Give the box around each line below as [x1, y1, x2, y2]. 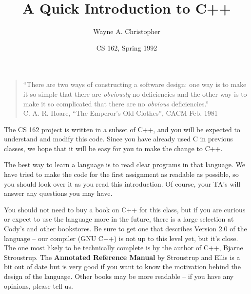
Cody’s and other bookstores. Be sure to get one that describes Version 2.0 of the [4, 224, 247, 234]
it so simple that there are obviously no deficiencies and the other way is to [23, 88, 247, 99]
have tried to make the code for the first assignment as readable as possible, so [4, 169, 239, 179]
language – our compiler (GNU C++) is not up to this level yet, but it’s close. [4, 233, 238, 243]
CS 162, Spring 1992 [96, 42, 157, 52]
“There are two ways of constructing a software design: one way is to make [23, 79, 247, 89]
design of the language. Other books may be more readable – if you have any [4, 271, 234, 281]
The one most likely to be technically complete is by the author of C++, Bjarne [4, 242, 243, 253]
